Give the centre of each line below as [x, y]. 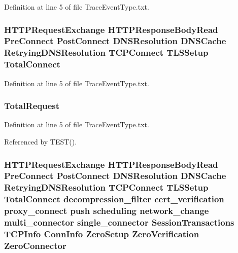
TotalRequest [32, 106]
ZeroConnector [35, 245]
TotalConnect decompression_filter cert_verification [114, 199]
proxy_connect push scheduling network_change [107, 211]
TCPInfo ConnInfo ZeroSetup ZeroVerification [102, 234]
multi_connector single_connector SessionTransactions [119, 222]
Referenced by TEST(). [41, 141]
